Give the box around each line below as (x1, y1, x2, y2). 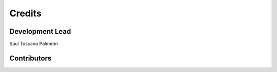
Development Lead (9, 27, 71, 36)
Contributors (9, 54, 52, 62)
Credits (9, 8, 42, 19)
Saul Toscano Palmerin (9, 41, 58, 47)
